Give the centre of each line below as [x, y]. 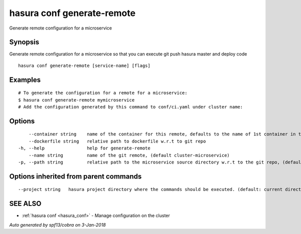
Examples [25, 80]
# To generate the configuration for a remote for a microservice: [103, 93]
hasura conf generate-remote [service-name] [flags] [84, 65]
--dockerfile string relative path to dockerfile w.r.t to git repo [117, 141]
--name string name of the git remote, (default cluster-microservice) [129, 155]
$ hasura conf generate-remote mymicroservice [77, 100]
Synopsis [24, 42]
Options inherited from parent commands [76, 176]
